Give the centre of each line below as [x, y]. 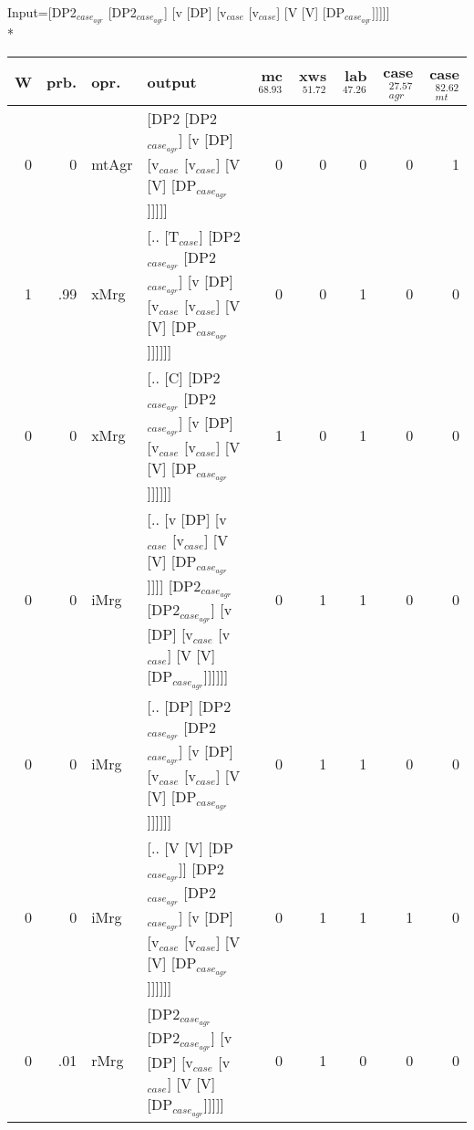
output [172, 81]
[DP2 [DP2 [182, 119]
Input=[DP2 [42, 12]
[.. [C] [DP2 [184, 377]
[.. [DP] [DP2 [189, 706]
